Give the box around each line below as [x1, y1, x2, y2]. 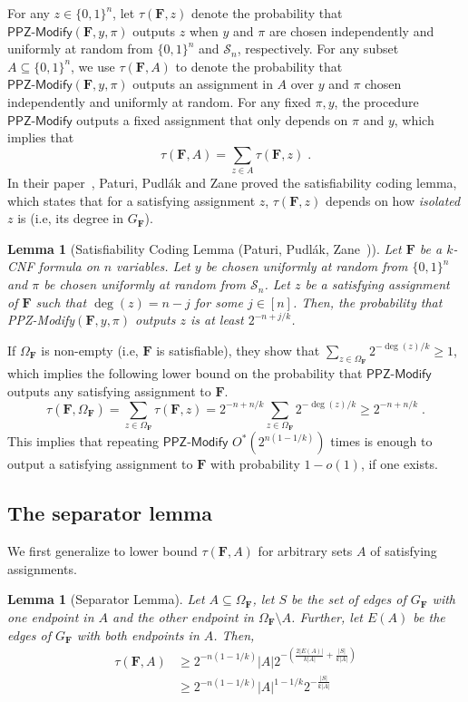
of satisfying [370, 541, 437, 561]
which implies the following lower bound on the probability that [7, 364, 363, 383]
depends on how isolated [325, 190, 461, 210]
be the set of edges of [291, 590, 406, 609]
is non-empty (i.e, [41, 340, 139, 359]
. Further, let [291, 608, 364, 627]
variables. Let [116, 257, 190, 276]
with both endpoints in [76, 625, 200, 644]
